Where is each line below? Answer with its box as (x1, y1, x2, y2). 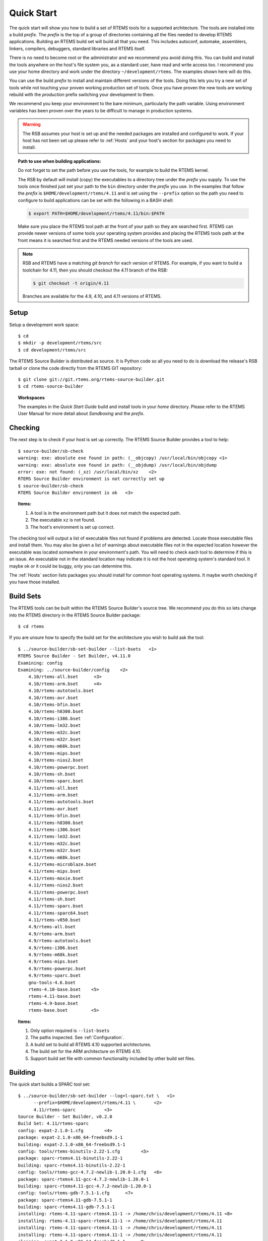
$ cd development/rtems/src (18, 347, 86, 352)
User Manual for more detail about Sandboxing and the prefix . (18, 411, 145, 416)
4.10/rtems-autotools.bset (28, 688, 94, 693)
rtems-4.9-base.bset (28, 1000, 78, 1006)
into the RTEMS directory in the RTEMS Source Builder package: (9, 612, 141, 618)
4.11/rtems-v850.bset (28, 917, 81, 923)
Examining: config (18, 660, 63, 666)
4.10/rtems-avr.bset (28, 695, 78, 700)
